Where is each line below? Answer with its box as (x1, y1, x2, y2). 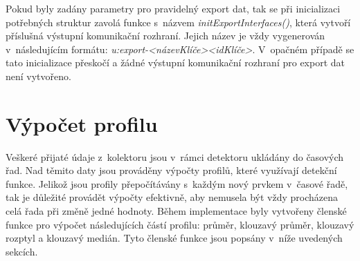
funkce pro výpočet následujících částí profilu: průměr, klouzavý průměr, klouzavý (6, 217, 354, 231)
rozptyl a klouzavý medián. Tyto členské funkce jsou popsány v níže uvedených (6, 231, 343, 245)
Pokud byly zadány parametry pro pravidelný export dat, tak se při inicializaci (6, 1, 341, 15)
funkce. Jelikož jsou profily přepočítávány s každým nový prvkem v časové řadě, (6, 176, 348, 191)
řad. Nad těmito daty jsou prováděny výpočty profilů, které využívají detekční (6, 163, 337, 177)
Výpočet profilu (6, 109, 158, 137)
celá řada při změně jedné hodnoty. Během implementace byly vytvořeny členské (6, 204, 347, 218)
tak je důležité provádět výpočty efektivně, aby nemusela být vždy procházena (6, 190, 339, 204)
